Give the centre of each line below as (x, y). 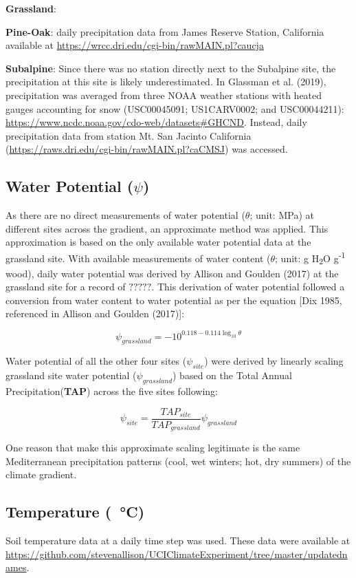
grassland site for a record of (66, 287)
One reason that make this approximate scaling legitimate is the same (153, 448)
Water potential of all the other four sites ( (96, 361)
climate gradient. (41, 474)
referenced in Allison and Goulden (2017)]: (95, 313)
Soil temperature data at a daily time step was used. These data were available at (178, 540)
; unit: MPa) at (282, 215)
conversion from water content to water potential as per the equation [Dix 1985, (174, 300)
